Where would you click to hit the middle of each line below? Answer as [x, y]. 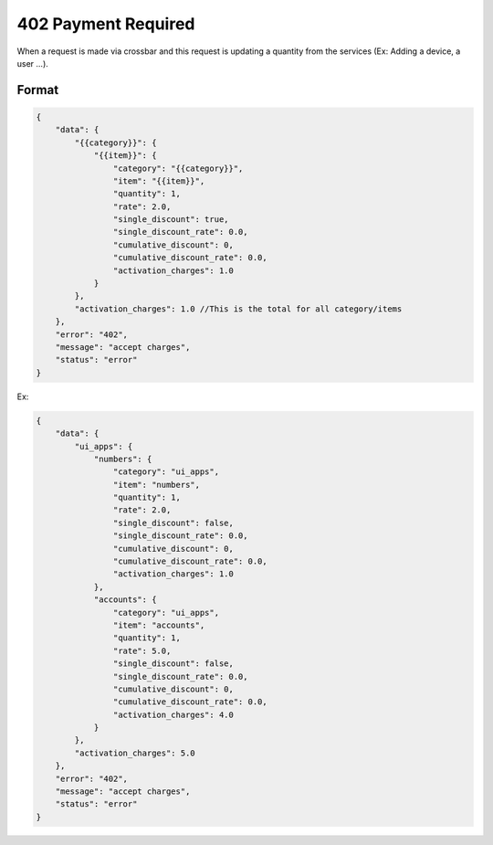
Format [38, 90]
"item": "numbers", [157, 485]
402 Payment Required [106, 24]
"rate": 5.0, [142, 650]
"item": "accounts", [159, 625]
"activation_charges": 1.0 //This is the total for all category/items [238, 309]
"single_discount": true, [171, 220]
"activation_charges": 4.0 [173, 714]
